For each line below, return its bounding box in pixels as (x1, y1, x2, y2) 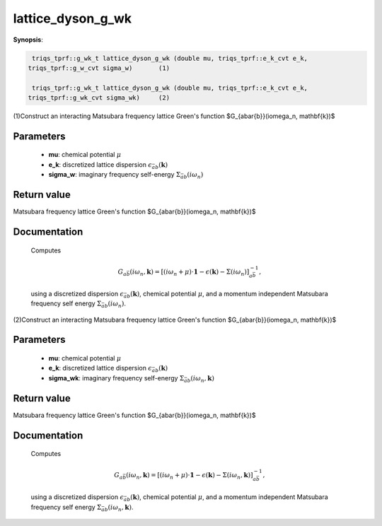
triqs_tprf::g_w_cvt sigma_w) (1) (28, 64, 170, 72)
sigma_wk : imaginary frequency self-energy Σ (48, 373, 185, 382)
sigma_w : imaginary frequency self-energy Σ (48, 170, 181, 179)
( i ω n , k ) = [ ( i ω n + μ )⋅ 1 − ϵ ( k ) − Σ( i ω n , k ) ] (126, 471, 253, 481)
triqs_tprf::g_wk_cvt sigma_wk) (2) (28, 94, 170, 102)
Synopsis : (13, 35, 44, 44)
